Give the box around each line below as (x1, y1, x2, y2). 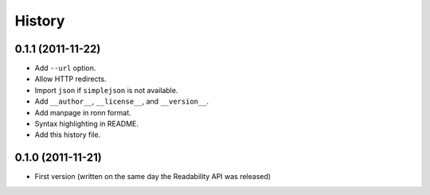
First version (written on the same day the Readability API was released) (34, 172, 271, 181)
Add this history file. (34, 130, 101, 139)
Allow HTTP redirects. (34, 74, 107, 84)
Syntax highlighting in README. (34, 119, 139, 129)
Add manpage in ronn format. (34, 107, 131, 117)
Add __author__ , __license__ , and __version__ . (34, 96, 209, 107)
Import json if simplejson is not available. (34, 85, 178, 95)
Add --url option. (34, 64, 96, 73)
